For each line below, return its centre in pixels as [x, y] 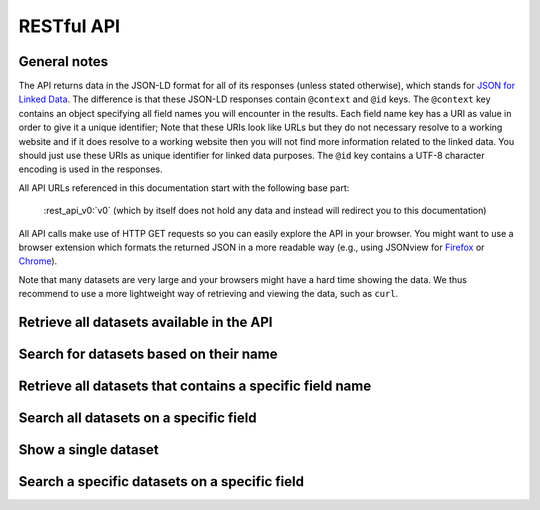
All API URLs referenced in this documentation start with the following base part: [184, 187]
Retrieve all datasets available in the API [146, 321]
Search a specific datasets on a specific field [161, 481]
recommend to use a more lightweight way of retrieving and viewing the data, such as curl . [208, 294]
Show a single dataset [88, 450]
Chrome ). [38, 261]
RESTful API [69, 26]
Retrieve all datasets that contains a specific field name [195, 385]
